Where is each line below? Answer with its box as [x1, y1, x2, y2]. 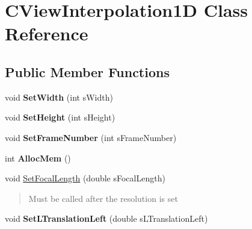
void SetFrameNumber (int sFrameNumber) [5, 131, 177, 143]
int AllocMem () [5, 151, 71, 164]
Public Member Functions [5, 62, 170, 81]
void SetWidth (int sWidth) [5, 90, 113, 103]
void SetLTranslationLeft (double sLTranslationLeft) [5, 212, 208, 225]
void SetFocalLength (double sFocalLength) [5, 172, 165, 184]
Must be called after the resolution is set [28, 192, 178, 204]
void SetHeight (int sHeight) [5, 111, 115, 124]
